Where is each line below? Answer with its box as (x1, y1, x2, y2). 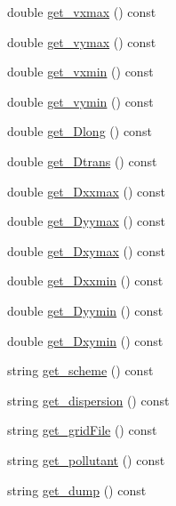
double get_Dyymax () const (7, 212, 166, 230)
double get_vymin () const (7, 92, 154, 110)
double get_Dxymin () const (7, 331, 164, 349)
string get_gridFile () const (7, 421, 157, 439)
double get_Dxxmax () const (7, 181, 166, 200)
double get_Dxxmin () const (7, 271, 164, 290)
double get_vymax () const (7, 32, 156, 51)
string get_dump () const (7, 480, 147, 499)
